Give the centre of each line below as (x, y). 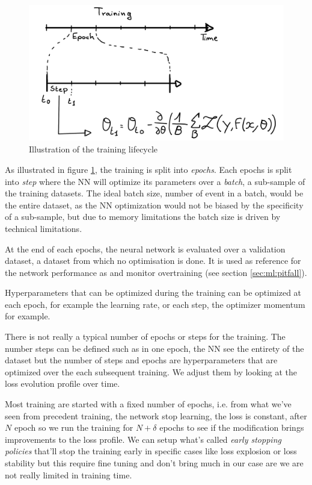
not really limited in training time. (69, 474)
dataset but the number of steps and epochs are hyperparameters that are (141, 360)
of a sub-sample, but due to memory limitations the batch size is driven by (143, 217)
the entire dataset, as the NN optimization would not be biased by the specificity (154, 205)
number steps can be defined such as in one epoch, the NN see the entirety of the (154, 348)
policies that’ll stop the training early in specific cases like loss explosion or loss (151, 451)
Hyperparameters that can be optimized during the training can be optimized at (153, 293)
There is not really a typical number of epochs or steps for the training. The (145, 336)
